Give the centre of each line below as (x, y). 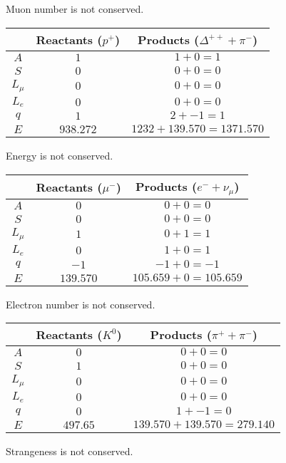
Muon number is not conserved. (75, 9)
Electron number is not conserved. (81, 304)
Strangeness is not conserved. (70, 451)
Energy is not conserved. (60, 156)
